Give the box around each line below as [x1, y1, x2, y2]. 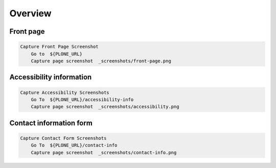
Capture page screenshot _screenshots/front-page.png [31, 58, 171, 64]
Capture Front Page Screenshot [20, 44, 99, 50]
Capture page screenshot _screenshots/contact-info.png [31, 150, 177, 155]
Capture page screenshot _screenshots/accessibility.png [31, 104, 179, 110]
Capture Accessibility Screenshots [20, 89, 109, 95]
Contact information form [9, 118, 93, 127]
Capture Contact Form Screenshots [20, 135, 107, 141]
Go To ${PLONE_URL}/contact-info [31, 142, 118, 148]
